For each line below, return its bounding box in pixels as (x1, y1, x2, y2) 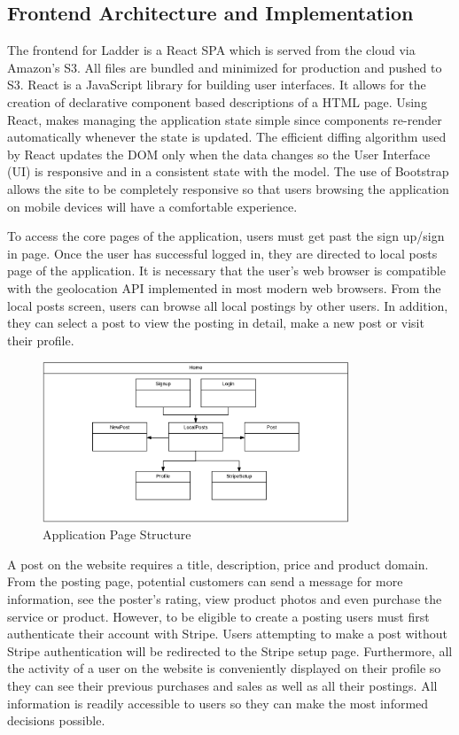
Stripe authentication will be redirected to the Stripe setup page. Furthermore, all (7, 641, 453, 660)
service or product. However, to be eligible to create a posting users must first (7, 607, 430, 625)
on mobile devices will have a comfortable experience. (7, 197, 298, 215)
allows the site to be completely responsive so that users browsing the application (7, 179, 449, 197)
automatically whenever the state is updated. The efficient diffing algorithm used (7, 128, 447, 146)
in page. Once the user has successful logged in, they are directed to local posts (7, 244, 438, 262)
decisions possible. (7, 711, 105, 730)
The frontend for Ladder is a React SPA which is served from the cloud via (7, 41, 416, 59)
